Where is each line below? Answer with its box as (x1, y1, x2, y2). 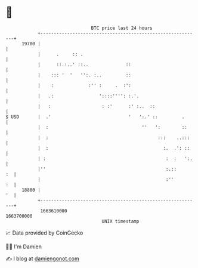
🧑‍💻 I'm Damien (5, 243, 42, 250)
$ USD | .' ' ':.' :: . (5, 113, 185, 120)
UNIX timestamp (101, 218, 140, 224)
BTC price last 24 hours (91, 25, 153, 31)
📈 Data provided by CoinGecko (5, 229, 83, 236)
